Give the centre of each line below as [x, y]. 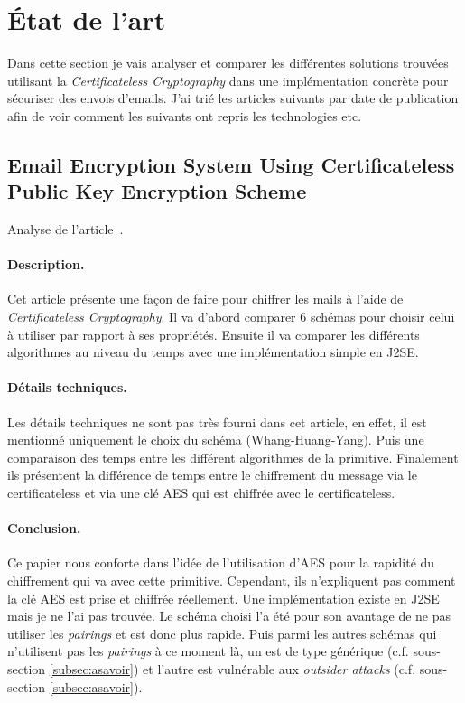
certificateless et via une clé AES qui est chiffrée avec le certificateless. [201, 493]
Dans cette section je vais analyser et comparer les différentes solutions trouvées [228, 63]
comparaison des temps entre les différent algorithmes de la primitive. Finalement [233, 457]
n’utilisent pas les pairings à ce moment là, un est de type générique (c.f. [208, 651]
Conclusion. [44, 528]
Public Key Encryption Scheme [157, 191]
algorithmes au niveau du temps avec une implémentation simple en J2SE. [213, 352]
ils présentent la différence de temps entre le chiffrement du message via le [212, 475]
